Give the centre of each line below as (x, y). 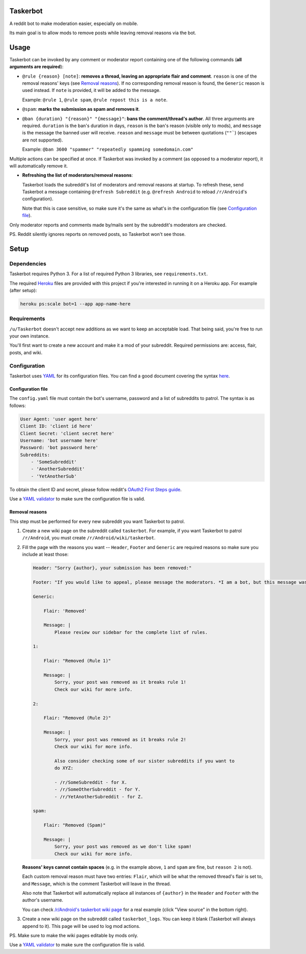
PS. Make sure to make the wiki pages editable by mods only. (74, 935)
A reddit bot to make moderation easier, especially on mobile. (74, 23)
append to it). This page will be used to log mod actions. (81, 926)
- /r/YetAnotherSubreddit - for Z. (99, 796)
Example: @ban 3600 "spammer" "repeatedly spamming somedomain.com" (108, 149)
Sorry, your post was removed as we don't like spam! (123, 847)
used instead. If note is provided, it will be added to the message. (91, 90)
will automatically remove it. (39, 165)
